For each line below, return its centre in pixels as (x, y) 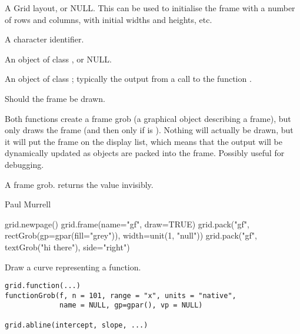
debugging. (24, 164)
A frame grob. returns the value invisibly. (79, 184)
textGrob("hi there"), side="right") (67, 247)
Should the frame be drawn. (55, 98)
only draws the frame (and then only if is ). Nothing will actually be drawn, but (149, 130)
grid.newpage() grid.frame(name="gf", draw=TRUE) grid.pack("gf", (127, 224)
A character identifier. (44, 39)
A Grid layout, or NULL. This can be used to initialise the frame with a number (150, 8)
